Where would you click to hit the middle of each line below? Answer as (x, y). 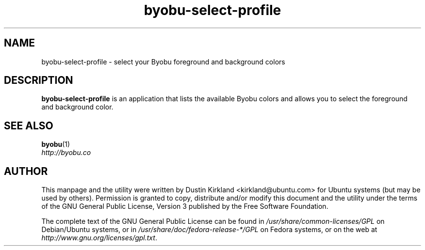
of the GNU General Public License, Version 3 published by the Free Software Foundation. (185, 206)
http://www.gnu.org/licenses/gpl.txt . (99, 238)
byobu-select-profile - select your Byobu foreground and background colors (163, 62)
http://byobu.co (66, 153)
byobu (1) (56, 144)
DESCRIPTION (39, 80)
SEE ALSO (29, 125)
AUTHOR (26, 171)
